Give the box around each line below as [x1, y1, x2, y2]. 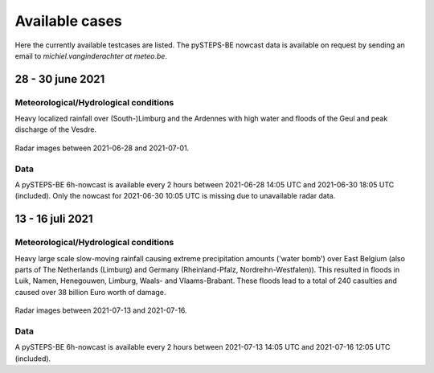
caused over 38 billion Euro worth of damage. [14, 287, 166, 297]
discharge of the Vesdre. [14, 125, 96, 134]
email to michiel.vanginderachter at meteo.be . [14, 51, 168, 60]
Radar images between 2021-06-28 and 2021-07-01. [14, 143, 190, 153]
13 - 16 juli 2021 [14, 212, 93, 226]
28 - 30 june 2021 [14, 72, 105, 86]
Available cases [14, 12, 122, 30]
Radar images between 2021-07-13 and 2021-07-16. [14, 305, 188, 315]
